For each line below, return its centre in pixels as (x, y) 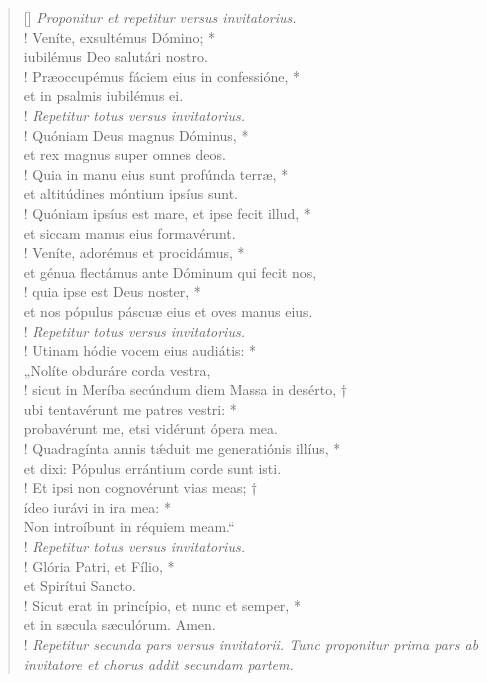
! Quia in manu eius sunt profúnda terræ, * (156, 173)
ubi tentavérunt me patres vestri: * (130, 408)
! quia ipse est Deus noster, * (112, 291)
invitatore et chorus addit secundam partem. (158, 663)
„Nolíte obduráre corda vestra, (117, 369)
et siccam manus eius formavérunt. (129, 232)
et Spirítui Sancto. (79, 585)
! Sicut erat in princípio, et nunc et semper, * (162, 604)
